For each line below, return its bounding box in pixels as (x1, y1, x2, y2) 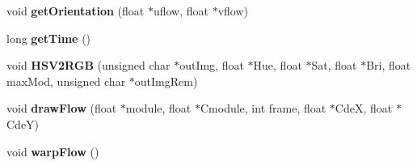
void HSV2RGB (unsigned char (6, 57, 171, 74)
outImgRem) (134, 72, 198, 89)
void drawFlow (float (6, 100, 117, 117)
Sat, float (311, 57, 357, 74)
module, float (125, 100, 192, 117)
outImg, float (179, 57, 244, 74)
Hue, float (253, 57, 302, 74)
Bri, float (366, 57, 411, 74)
